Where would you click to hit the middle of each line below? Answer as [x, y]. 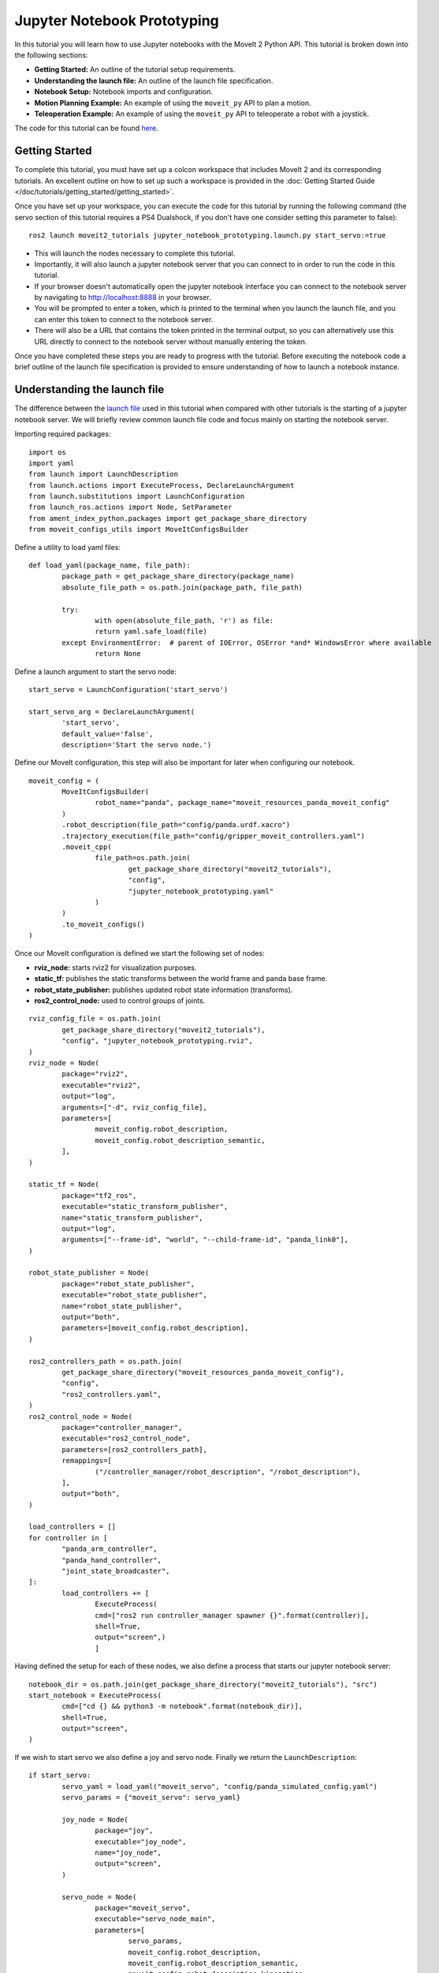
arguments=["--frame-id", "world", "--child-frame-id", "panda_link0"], [205, 1240]
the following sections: [51, 54]
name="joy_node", [128, 1853]
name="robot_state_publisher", [122, 1306]
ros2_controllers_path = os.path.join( [106, 1361]
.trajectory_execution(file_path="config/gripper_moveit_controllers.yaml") [214, 836]
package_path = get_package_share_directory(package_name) [178, 577]
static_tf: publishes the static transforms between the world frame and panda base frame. [181, 979]
